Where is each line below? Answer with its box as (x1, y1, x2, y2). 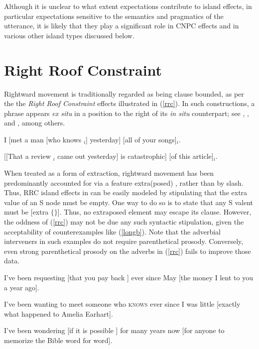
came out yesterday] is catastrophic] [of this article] (57, 151, 214, 161)
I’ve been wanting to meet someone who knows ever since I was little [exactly (4, 299, 241, 309)
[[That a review (4, 151, 51, 161)
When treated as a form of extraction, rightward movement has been (4, 168, 214, 178)
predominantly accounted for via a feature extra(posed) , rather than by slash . (4, 177, 244, 188)
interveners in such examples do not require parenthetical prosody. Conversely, (4, 236, 244, 246)
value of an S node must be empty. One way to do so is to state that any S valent (4, 197, 253, 207)
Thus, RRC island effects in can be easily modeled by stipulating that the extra (4, 187, 248, 198)
